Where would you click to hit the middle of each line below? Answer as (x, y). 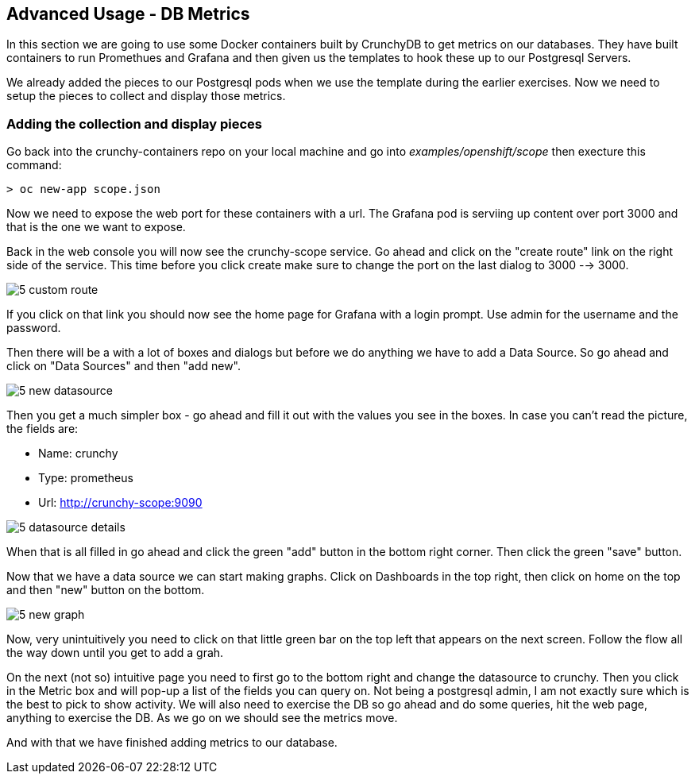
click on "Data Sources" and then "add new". (124, 366)
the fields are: (42, 429)
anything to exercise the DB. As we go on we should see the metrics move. (202, 718)
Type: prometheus (86, 478)
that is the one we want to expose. (96, 227)
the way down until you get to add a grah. (115, 653)
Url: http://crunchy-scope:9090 (120, 503)
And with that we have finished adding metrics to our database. (172, 743)
